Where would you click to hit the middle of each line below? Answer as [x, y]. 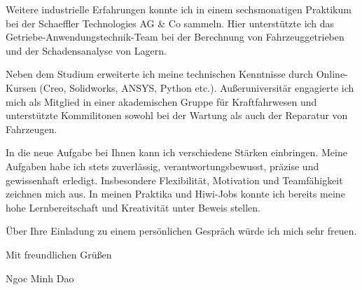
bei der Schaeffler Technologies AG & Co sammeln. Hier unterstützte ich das [170, 23]
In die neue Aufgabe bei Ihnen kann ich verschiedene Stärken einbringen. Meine [176, 152]
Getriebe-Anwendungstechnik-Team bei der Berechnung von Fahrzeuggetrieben [175, 37]
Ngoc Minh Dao [40, 278]
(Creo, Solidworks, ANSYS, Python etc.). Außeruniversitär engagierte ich [197, 87]
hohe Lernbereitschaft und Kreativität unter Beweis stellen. [133, 207]
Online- [332, 74]
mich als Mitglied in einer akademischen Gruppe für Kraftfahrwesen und [161, 101]
